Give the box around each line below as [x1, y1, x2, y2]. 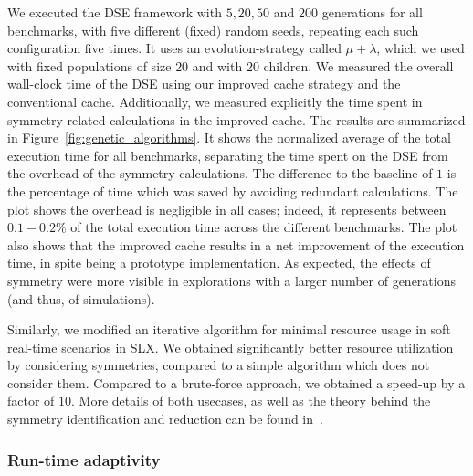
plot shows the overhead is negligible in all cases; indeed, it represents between [7, 199, 447, 218]
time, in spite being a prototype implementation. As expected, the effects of [7, 253, 431, 272]
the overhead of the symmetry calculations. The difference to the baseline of [7, 164, 433, 183]
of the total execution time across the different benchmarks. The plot [70, 217, 457, 237]
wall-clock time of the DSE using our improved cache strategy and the [7, 74, 401, 93]
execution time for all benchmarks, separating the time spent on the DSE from [7, 145, 448, 164]
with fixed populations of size [7, 56, 172, 75]
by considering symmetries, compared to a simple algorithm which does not [7, 355, 430, 375]
